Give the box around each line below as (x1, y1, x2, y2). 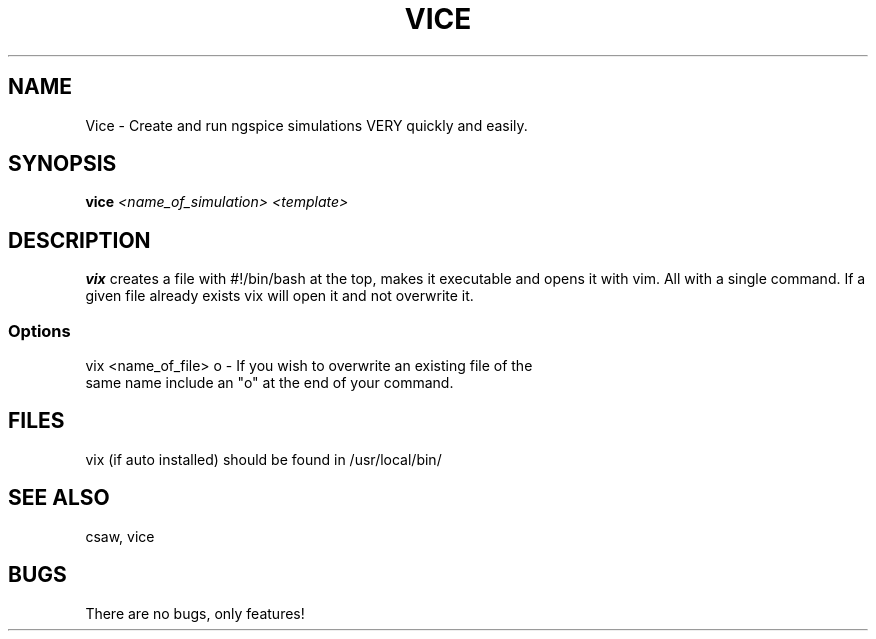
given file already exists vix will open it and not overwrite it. (85, 287, 474, 305)
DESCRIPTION (8, 227, 151, 253)
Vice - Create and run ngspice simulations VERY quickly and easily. (85, 116, 528, 134)
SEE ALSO (8, 485, 110, 511)
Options (8, 320, 71, 341)
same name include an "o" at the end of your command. (85, 374, 454, 392)
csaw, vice (85, 527, 155, 545)
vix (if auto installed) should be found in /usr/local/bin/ (85, 450, 442, 468)
